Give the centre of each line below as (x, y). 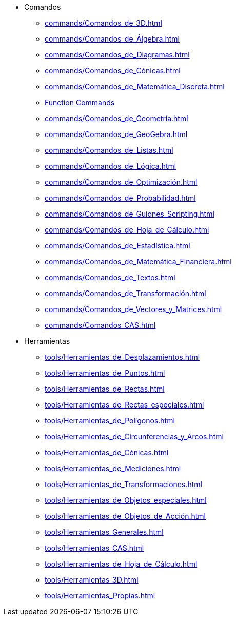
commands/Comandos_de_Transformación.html (125, 293)
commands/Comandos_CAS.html (100, 325)
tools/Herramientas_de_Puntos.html (105, 373)
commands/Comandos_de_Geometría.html (116, 118)
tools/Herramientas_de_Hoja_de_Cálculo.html (121, 564)
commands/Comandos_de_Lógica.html (111, 166)
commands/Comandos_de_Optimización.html (121, 182)
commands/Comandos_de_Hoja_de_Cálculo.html (127, 230)
